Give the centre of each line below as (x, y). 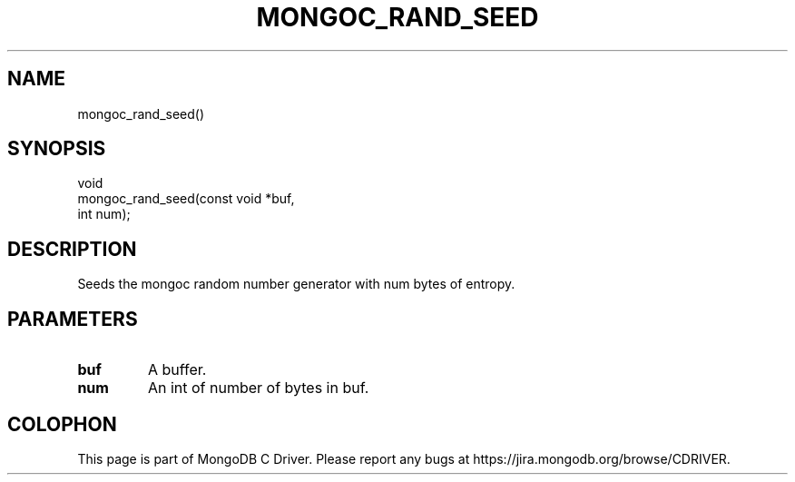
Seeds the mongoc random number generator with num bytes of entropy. (296, 284)
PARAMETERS (73, 319)
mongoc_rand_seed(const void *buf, (186, 199)
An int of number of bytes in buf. (258, 388)
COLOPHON (62, 424)
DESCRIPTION (72, 249)
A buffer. (177, 370)
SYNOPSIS (57, 149)
